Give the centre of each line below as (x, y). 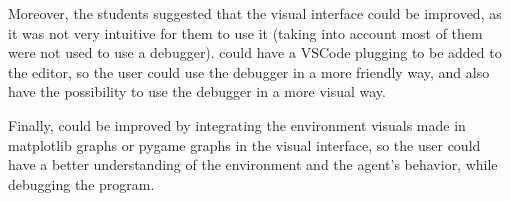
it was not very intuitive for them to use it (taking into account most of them (245, 32)
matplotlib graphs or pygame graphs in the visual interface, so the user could (244, 144)
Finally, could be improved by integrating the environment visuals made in (237, 124)
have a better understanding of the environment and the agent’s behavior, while (253, 164)
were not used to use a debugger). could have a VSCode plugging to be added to (255, 52)
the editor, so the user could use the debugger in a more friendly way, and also (249, 71)
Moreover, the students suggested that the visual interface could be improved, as (255, 13)
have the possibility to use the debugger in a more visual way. (197, 91)
